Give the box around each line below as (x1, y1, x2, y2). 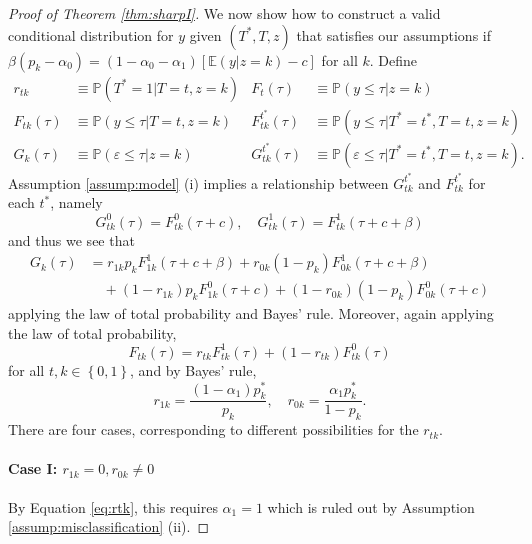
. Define (369, 49, 418, 70)
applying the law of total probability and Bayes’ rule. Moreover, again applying (8, 303, 494, 324)
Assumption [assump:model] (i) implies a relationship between (8, 172, 389, 193)
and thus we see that (8, 229, 135, 250)
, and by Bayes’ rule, (130, 359, 257, 380)
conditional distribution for (8, 24, 174, 45)
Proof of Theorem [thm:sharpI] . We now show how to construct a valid (8, 3, 441, 23)
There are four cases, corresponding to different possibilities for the (8, 419, 419, 440)
